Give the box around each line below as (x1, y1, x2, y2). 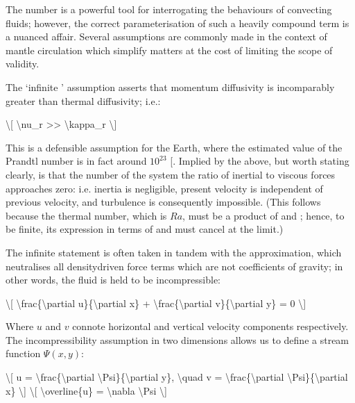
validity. (6, 56, 40, 71)
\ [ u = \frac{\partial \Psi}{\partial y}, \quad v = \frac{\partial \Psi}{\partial (6, 370, 348, 384)
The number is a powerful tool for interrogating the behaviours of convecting (6, 2, 332, 16)
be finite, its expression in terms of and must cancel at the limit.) (6, 222, 284, 236)
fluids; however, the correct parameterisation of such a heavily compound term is (6, 15, 349, 30)
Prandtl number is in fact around (6, 154, 147, 168)
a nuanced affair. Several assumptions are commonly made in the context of (6, 29, 327, 44)
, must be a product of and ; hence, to (182, 208, 345, 222)
